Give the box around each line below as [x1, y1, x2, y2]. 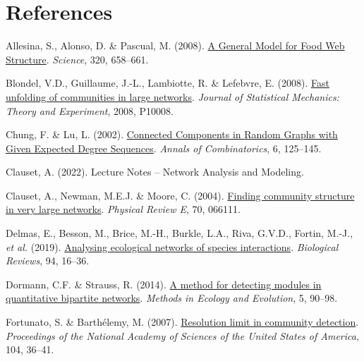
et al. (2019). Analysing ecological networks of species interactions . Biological [6, 239, 339, 254]
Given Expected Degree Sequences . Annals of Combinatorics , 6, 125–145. [6, 140, 322, 155]
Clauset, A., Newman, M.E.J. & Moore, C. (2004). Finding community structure [6, 188, 355, 202]
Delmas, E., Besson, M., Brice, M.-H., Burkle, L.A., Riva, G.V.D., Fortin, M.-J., [6, 226, 353, 240]
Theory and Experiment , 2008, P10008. [6, 103, 174, 118]
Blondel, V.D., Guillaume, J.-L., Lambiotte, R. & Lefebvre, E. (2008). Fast [6, 75, 329, 90]
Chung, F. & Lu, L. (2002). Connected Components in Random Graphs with [6, 127, 338, 142]
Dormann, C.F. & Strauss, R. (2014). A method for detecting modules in [6, 276, 322, 291]
